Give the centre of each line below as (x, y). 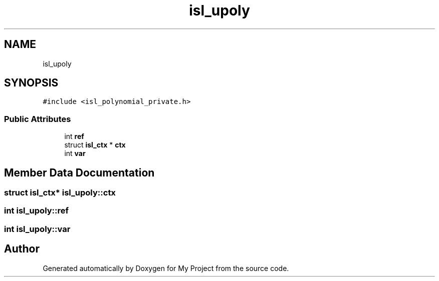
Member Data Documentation (79, 172)
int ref (74, 136)
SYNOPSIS (31, 83)
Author (22, 249)
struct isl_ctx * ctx (95, 145)
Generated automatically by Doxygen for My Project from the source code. (166, 268)
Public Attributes (38, 119)
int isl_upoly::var (37, 229)
